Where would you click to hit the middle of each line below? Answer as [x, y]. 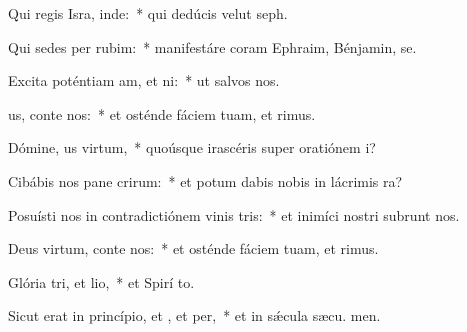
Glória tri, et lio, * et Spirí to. [101, 281]
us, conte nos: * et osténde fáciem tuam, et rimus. [162, 113]
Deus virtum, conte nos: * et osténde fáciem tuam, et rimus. [193, 248]
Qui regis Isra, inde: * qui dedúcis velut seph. [148, 13]
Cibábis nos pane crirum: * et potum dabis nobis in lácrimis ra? [205, 180]
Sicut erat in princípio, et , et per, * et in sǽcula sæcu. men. [194, 315]
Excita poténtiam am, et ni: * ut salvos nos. [144, 80]
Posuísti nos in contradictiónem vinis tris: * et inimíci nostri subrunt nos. [234, 214]
